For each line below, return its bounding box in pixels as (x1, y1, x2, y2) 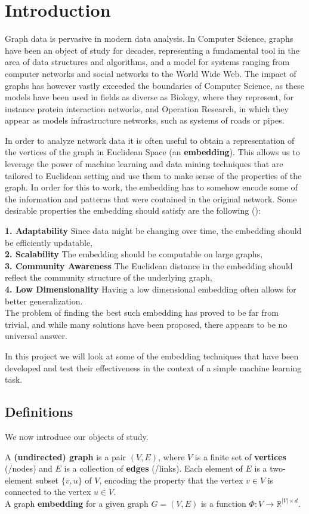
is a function (200, 497, 246, 509)
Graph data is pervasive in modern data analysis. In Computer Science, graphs (5, 32, 293, 45)
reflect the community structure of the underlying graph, (5, 271, 212, 284)
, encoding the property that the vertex (99, 473, 243, 486)
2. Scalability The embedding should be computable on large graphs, (5, 248, 263, 260)
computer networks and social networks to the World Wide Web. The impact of (5, 67, 296, 79)
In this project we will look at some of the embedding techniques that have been (5, 349, 299, 362)
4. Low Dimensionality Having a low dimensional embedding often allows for (5, 283, 296, 295)
